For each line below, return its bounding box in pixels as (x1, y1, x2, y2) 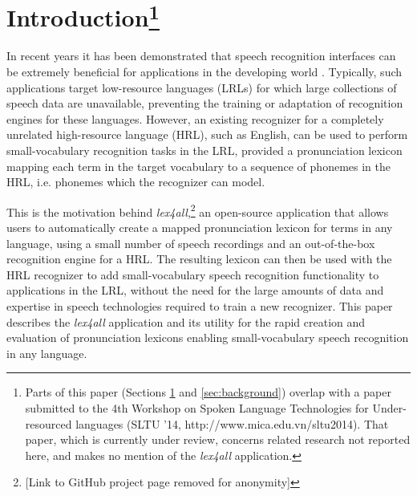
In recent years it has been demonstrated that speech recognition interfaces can (6, 47, 396, 64)
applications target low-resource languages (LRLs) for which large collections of (6, 79, 397, 96)
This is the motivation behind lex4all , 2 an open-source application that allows (6, 201, 389, 220)
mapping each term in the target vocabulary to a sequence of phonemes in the (6, 157, 391, 174)
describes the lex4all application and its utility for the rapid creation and (6, 313, 366, 330)
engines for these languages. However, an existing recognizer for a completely (6, 110, 384, 127)
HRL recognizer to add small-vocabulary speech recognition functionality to (6, 266, 379, 283)
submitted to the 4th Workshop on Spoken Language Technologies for (25, 399, 369, 416)
